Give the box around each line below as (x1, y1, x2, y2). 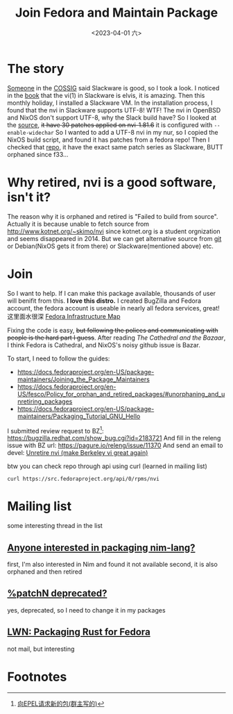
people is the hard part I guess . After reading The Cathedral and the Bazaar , (7, 333, 226, 342)
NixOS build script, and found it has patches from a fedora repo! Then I (7, 135, 210, 144)
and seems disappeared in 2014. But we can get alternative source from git (7, 234, 222, 242)
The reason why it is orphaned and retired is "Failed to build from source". (7, 212, 218, 220)
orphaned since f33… (7, 150, 69, 158)
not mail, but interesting (7, 645, 75, 653)
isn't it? (7, 189, 51, 205)
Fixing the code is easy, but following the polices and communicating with (7, 326, 218, 334)
